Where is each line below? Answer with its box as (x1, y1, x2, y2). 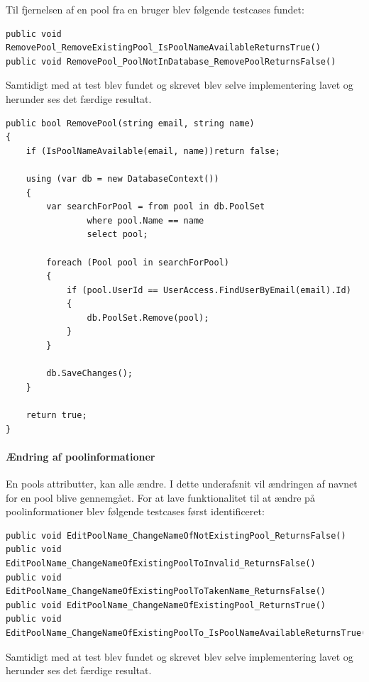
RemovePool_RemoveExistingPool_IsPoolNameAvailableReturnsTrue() (6, 43, 321, 53)
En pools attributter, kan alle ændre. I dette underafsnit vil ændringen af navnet (6, 476, 358, 491)
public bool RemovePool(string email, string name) (6, 118, 255, 128)
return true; (26, 410, 87, 421)
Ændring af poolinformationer (6, 449, 155, 463)
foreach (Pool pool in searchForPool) (46, 257, 229, 268)
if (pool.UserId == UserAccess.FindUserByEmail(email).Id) (66, 285, 351, 295)
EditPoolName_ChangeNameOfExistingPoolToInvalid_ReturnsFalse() (6, 558, 316, 568)
